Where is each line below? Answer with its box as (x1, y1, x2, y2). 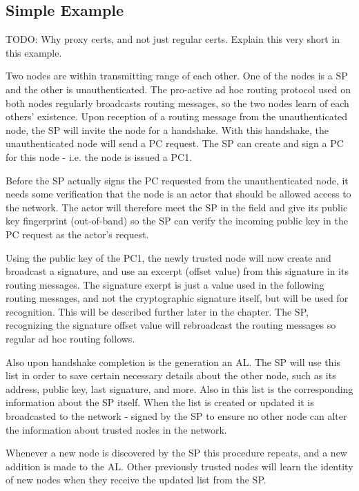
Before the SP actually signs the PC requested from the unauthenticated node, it (6, 173, 349, 187)
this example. (6, 45, 62, 59)
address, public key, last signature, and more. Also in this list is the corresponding (6, 381, 353, 396)
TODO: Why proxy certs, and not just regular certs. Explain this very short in (6, 32, 340, 46)
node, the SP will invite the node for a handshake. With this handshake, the (6, 122, 329, 137)
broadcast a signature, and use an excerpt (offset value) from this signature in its (6, 264, 349, 278)
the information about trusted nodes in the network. (6, 422, 227, 436)
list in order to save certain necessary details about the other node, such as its (6, 368, 336, 383)
